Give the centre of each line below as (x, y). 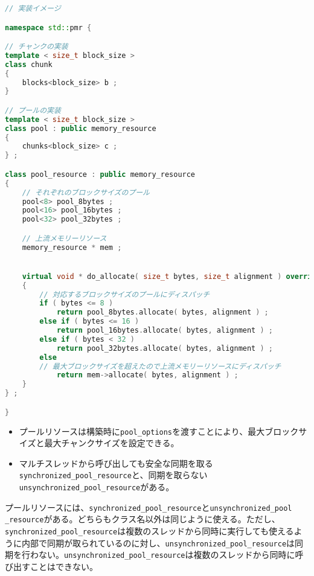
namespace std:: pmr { (48, 27)
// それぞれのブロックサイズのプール (86, 192)
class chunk (29, 64)
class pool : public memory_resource (81, 128)
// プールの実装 (33, 110)
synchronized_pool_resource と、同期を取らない (113, 475)
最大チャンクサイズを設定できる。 (112, 443)
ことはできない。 (64, 567)
